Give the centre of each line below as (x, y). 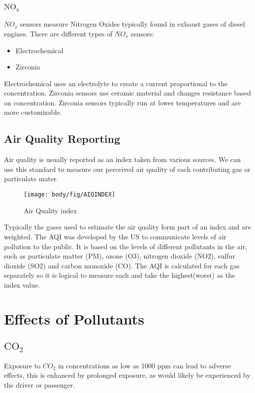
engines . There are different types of (58, 33)
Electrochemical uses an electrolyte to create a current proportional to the (116, 83)
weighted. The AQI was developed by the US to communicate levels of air (115, 236)
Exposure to (22, 365)
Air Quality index (50, 210)
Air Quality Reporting (62, 139)
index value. (22, 284)
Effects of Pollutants (74, 318)
